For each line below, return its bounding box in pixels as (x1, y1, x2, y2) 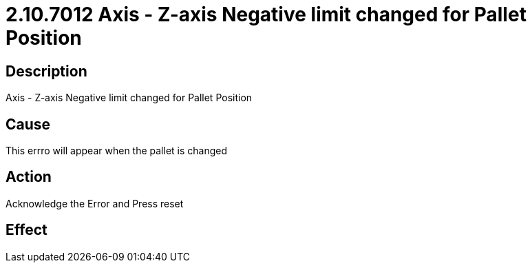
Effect (6, 221, 47, 239)
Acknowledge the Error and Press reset (6, 197, 184, 209)
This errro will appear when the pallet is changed (6, 145, 228, 157)
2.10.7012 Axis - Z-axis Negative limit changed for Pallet (6, 3, 526, 26)
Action (6, 168, 52, 186)
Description (6, 62, 87, 80)
